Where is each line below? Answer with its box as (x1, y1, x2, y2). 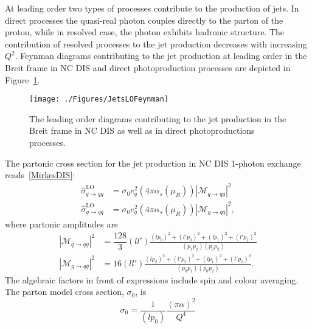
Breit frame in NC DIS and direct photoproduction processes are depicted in (5, 61, 291, 74)
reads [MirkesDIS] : (5, 168, 75, 181)
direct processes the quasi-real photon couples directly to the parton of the (5, 13, 283, 26)
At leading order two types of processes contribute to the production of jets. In (5, 2, 299, 14)
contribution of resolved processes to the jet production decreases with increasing (5, 37, 307, 50)
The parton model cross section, (5, 285, 124, 298)
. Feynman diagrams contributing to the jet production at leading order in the (15, 49, 307, 62)
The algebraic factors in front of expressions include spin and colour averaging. (5, 273, 299, 286)
